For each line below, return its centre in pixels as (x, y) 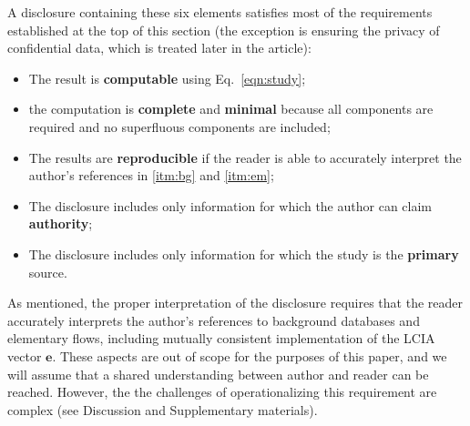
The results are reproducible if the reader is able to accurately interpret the (245, 157)
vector (25, 355)
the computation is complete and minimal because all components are (231, 109)
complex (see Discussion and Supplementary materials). (163, 409)
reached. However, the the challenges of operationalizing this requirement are (222, 392)
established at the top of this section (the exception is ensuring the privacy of (224, 30)
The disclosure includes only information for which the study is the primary (244, 254)
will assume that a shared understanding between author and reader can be (218, 374)
